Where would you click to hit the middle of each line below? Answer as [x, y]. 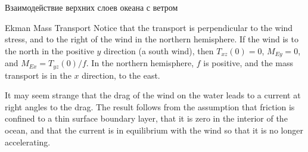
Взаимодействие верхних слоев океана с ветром [91, 7]
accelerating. [28, 142]
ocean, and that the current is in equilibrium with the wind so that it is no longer [154, 130]
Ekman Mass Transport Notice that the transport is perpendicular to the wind [149, 27]
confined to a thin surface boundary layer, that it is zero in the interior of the [146, 118]
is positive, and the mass [248, 63]
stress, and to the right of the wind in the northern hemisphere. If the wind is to [152, 39]
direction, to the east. [121, 75]
